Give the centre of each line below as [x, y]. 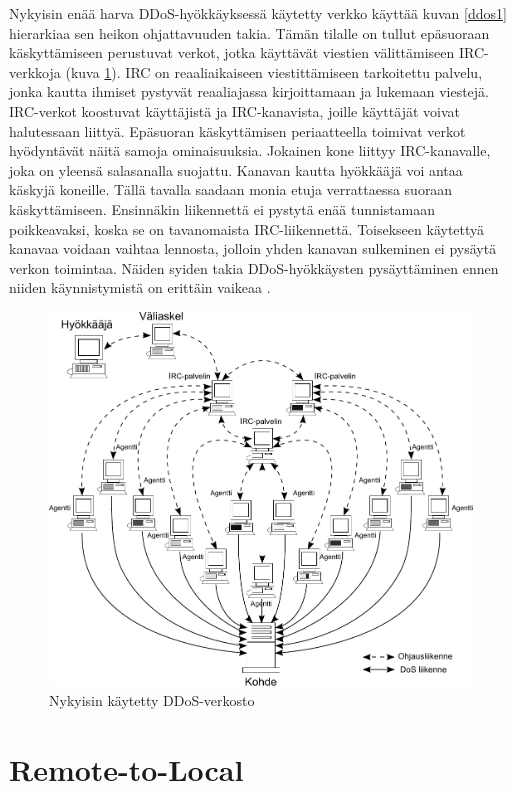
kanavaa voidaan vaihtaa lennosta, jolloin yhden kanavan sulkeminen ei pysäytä [253, 248]
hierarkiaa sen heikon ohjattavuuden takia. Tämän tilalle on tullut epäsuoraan [249, 32]
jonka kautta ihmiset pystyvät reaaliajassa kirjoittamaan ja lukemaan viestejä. [249, 91]
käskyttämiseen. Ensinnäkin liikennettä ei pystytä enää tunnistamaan [222, 208]
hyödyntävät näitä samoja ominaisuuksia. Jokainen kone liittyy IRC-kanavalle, [250, 150]
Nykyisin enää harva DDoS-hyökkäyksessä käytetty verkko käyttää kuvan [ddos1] [258, 13]
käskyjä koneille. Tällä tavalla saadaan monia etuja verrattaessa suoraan [231, 189]
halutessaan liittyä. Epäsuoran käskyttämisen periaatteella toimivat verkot [237, 130]
